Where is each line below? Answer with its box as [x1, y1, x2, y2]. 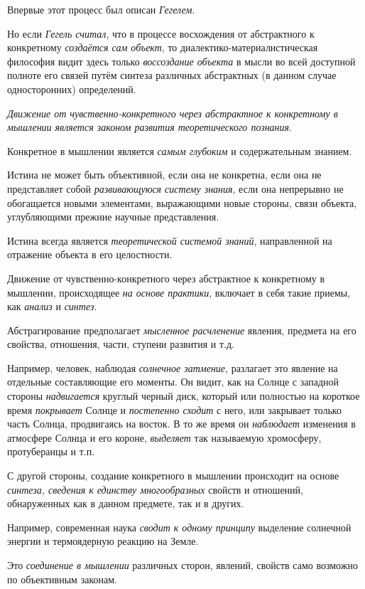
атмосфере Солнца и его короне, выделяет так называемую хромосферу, [7, 430, 322, 445]
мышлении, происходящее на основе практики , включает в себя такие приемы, [7, 285, 351, 299]
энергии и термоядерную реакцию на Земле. [7, 534, 199, 548]
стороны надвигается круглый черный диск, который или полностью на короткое [7, 388, 360, 403]
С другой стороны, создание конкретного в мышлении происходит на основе [7, 468, 339, 483]
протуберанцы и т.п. [7, 444, 95, 459]
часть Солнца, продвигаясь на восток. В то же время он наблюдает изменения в [7, 416, 356, 431]
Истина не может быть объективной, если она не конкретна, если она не [7, 167, 322, 182]
